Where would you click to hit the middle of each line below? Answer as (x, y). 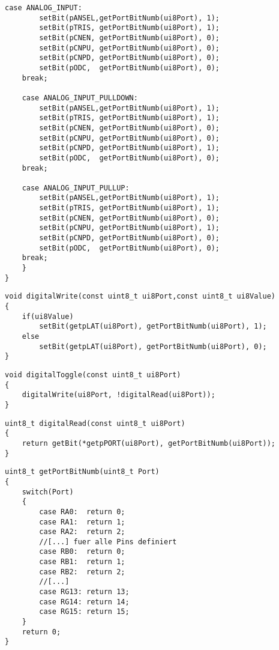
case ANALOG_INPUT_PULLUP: (76, 188)
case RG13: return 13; (84, 592)
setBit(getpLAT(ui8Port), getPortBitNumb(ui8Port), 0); (153, 346)
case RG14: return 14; (84, 602)
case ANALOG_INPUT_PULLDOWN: (80, 98)
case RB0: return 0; (82, 552)
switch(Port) (48, 492)
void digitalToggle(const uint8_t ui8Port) (93, 375)
